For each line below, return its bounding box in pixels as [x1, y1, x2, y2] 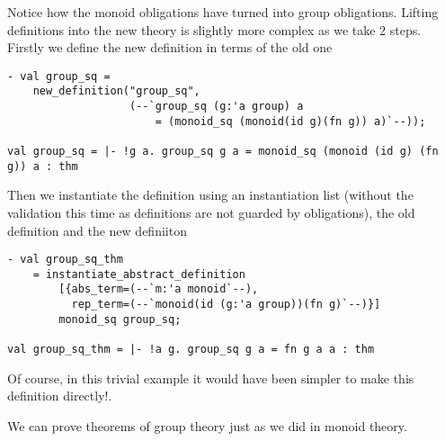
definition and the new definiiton [7, 220, 187, 239]
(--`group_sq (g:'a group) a [129, 100, 304, 113]
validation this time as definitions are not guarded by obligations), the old [7, 202, 415, 221]
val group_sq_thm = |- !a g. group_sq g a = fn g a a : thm [7, 343, 375, 356]
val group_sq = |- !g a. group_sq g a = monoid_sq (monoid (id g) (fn [7, 145, 439, 158]
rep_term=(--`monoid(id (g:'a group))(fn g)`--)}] [71, 298, 381, 311]
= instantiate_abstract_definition [32, 267, 245, 281]
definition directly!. [7, 386, 112, 405]
